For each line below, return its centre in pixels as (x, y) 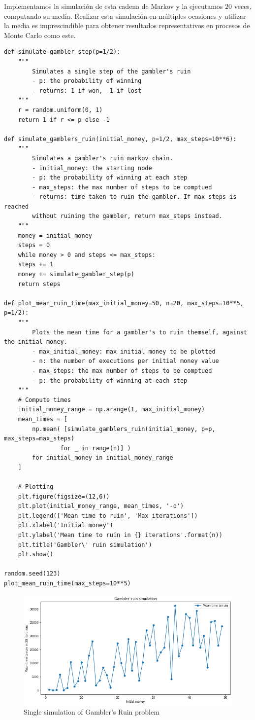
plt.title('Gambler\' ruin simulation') (85, 545)
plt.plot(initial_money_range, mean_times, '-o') (101, 506)
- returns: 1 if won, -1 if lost (87, 90)
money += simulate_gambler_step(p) (76, 274)
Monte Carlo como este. (40, 35)
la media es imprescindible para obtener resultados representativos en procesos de (127, 25)
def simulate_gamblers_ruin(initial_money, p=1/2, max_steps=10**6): (120, 139)
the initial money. (36, 342)
